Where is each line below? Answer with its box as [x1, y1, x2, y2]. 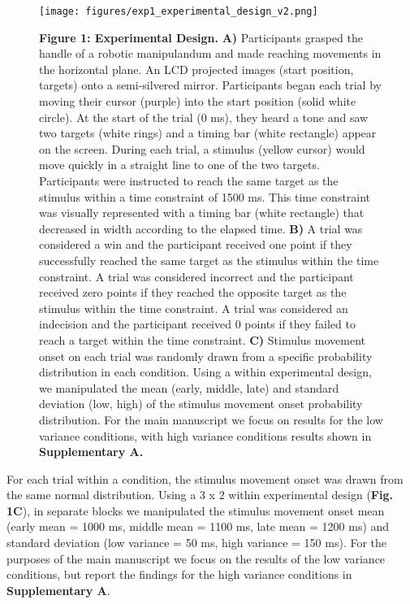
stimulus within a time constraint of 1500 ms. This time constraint [39, 188, 371, 205]
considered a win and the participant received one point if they [39, 236, 352, 253]
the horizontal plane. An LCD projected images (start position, [39, 60, 354, 77]
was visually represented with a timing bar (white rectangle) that [39, 204, 365, 221]
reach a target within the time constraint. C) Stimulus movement [39, 331, 365, 348]
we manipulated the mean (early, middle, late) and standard [39, 379, 339, 396]
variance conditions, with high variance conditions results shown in [39, 427, 372, 444]
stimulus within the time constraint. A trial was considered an [39, 299, 348, 316]
